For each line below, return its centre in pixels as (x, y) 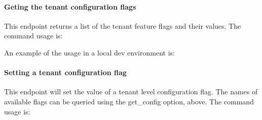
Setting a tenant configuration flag (65, 72)
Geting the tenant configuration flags (70, 6)
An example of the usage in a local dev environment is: (89, 52)
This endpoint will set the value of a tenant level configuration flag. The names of (131, 92)
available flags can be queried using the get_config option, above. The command (129, 101)
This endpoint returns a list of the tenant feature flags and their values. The (123, 25)
